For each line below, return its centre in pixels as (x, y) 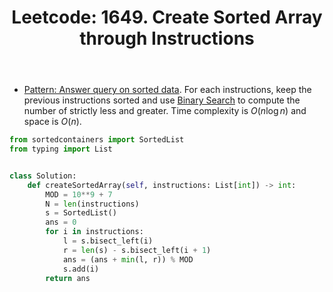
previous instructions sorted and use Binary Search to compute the (162, 100)
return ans (68, 278)
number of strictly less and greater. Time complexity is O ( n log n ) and (165, 111)
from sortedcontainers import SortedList (97, 140)
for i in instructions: (94, 232)
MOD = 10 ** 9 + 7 (79, 194)
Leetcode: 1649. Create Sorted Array (167, 17)
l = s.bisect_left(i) (108, 241)
